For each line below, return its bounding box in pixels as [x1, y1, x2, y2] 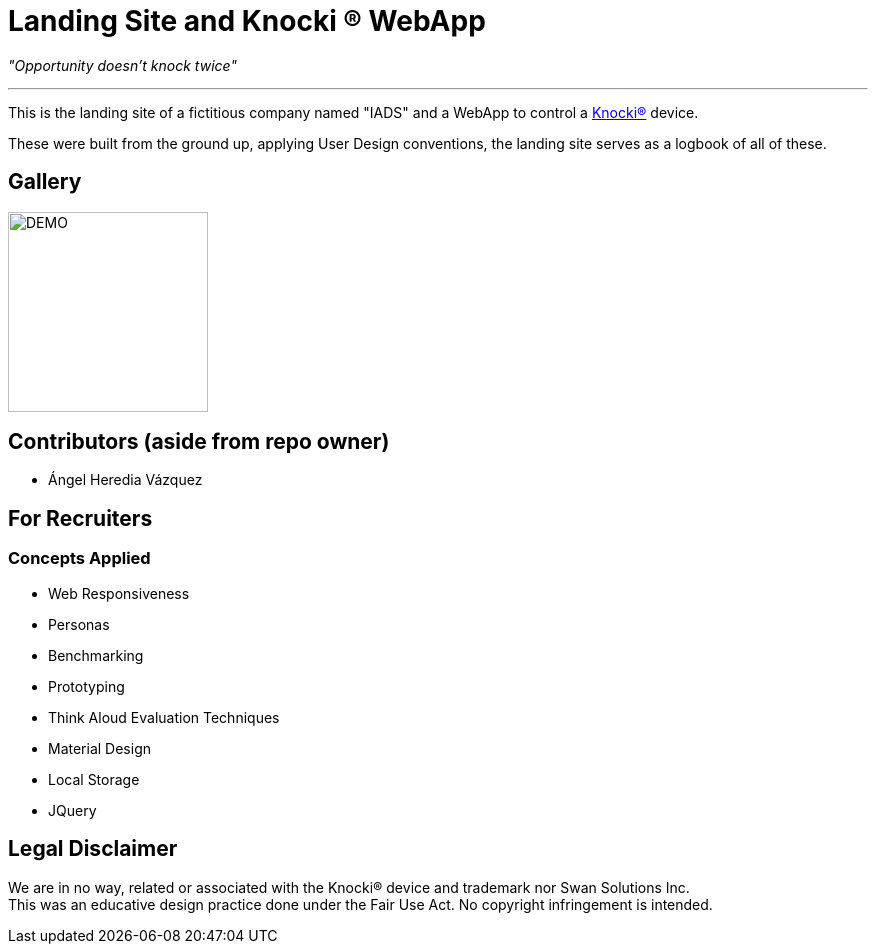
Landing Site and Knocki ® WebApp [8, 4, 486, 38]
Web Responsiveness [48, 584, 190, 602]
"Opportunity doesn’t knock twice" [8, 56, 237, 74]
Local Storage [48, 770, 140, 788]
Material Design [48, 739, 152, 757]
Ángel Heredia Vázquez [48, 471, 203, 489]
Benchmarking [48, 646, 144, 664]
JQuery [48, 801, 97, 819]
